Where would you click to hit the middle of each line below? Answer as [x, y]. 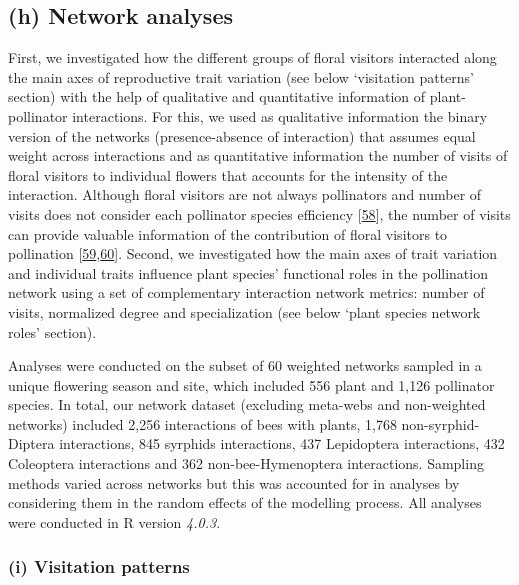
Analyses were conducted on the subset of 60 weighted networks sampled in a [245, 365]
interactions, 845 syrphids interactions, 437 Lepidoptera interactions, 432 [282, 443]
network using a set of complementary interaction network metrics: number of [246, 292]
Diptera [31, 443]
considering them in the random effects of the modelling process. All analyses [245, 502]
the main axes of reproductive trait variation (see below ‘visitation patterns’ [241, 76]
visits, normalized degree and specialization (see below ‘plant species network [244, 311]
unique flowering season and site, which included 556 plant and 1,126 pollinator [251, 384]
